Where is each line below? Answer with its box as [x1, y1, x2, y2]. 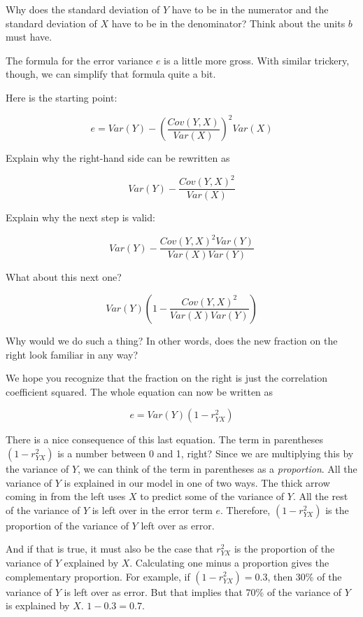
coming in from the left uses [6, 489, 126, 504]
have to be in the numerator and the [171, 2, 329, 16]
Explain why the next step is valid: [6, 210, 155, 225]
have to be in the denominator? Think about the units [111, 15, 346, 30]
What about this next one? [6, 270, 122, 284]
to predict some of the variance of [140, 489, 285, 504]
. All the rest [292, 489, 348, 504]
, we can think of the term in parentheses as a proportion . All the [78, 461, 357, 476]
